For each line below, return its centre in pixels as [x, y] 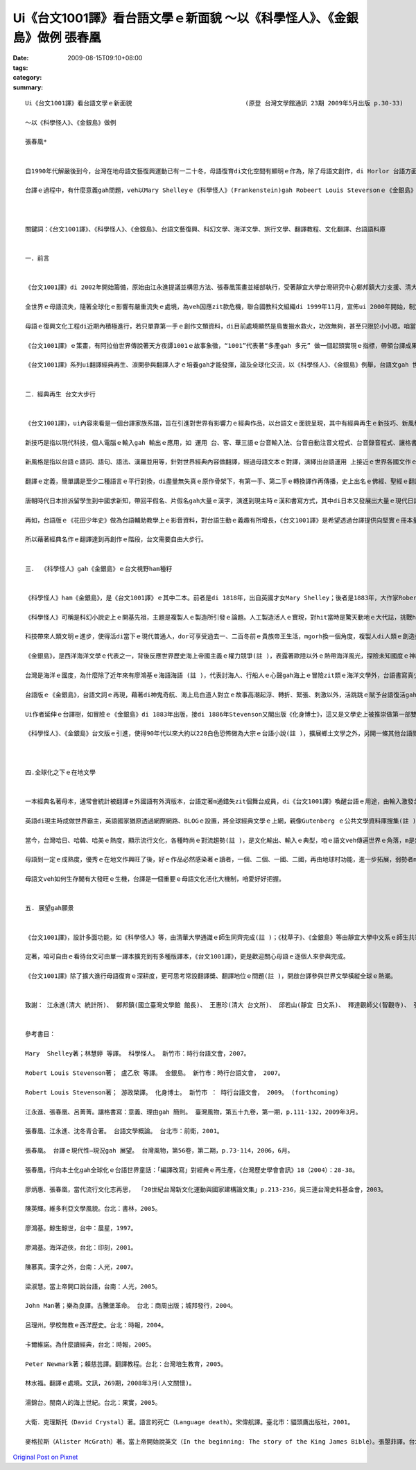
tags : [20, 68]
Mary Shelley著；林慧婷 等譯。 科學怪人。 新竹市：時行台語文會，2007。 [138, 1054]
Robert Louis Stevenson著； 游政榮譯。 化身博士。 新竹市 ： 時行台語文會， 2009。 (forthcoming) [182, 1092]
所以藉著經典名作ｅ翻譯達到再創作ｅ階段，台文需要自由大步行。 [116, 540]
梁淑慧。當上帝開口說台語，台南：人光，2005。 [93, 1286]
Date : [21, 58]
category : [27, 78]
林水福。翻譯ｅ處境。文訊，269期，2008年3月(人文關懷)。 [110, 1383]
